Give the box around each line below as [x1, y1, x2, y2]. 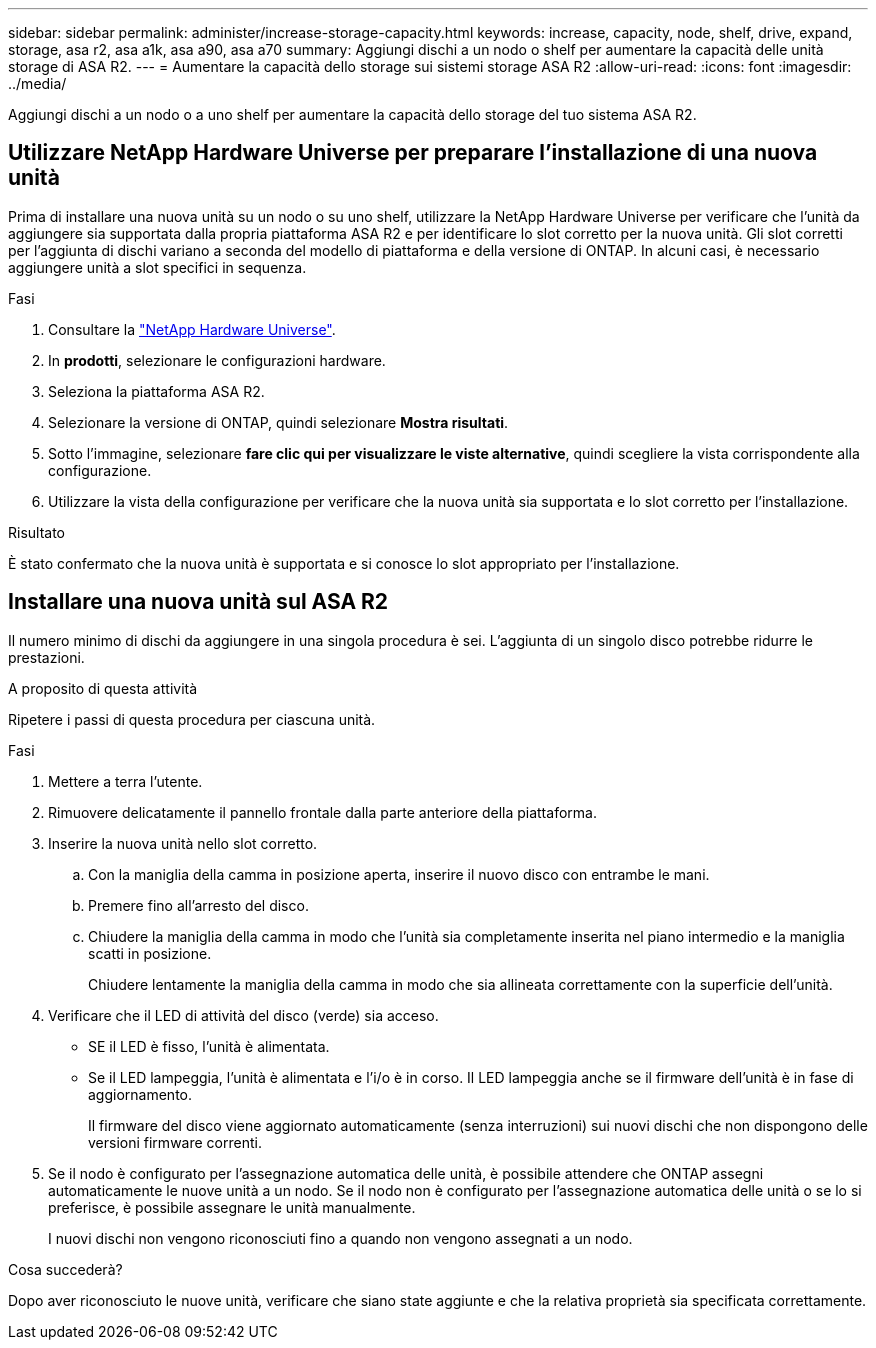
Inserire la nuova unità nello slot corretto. [48, 834, 318, 852]
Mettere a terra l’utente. [48, 772, 203, 790]
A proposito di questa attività [8, 679, 198, 697]
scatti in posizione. [88, 944, 212, 962]
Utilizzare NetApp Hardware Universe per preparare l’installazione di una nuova [8, 140, 818, 166]
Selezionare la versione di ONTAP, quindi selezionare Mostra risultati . [48, 413, 509, 431]
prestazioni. [8, 648, 85, 666]
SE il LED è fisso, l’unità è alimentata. [88, 1037, 330, 1055]
